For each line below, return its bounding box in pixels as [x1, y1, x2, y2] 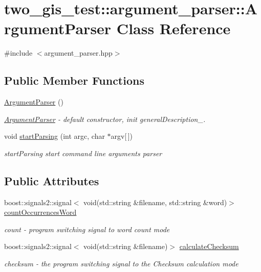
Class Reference [116, 18, 231, 39]
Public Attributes [4, 172, 99, 188]
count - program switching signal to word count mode [4, 224, 170, 234]
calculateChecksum [179, 241, 239, 252]
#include [4, 47, 33, 58]
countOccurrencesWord [4, 207, 77, 217]
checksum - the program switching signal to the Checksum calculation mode [4, 258, 238, 269]
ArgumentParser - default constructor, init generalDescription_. [4, 113, 206, 124]
